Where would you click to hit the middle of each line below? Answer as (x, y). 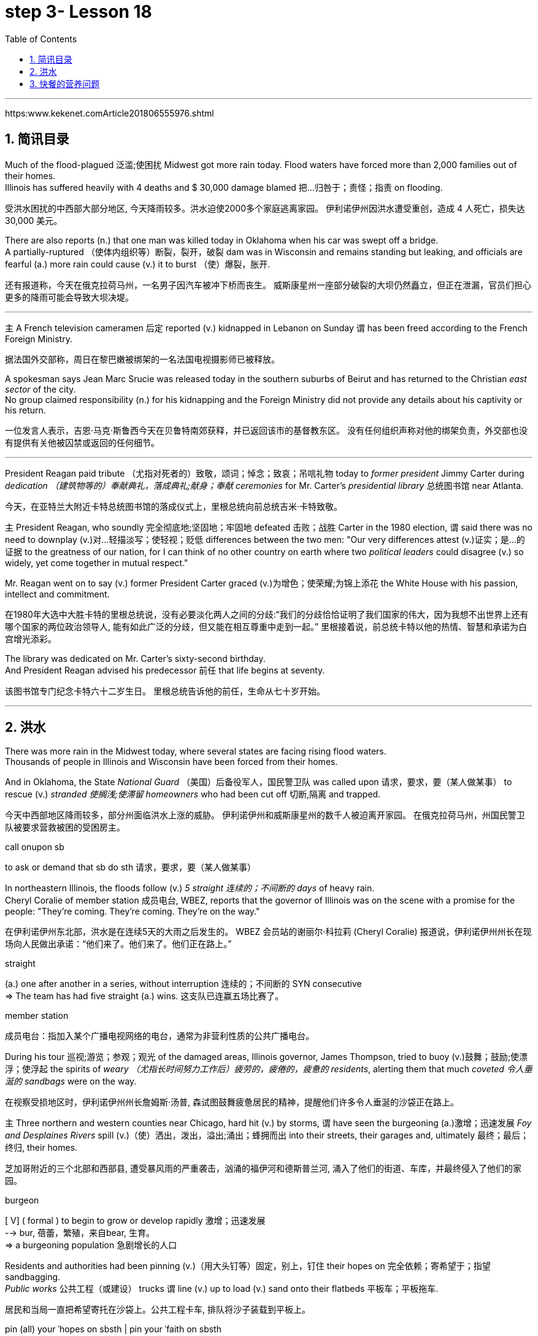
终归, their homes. (41, 1148)
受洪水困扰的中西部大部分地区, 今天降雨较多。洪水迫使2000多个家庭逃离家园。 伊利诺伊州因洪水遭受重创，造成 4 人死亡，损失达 (265, 208)
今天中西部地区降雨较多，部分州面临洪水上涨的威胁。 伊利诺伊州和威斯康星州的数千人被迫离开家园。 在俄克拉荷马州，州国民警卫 (265, 815)
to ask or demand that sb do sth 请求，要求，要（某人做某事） (131, 867)
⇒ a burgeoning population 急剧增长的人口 (91, 1245)
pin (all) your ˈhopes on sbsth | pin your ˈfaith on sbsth (113, 1329)
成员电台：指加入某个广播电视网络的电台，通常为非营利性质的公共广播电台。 (159, 1036)
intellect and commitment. (57, 594)
